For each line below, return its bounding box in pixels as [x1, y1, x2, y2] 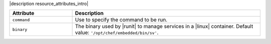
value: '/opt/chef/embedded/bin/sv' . [75, 29, 159, 36]
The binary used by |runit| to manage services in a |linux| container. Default [75, 23, 253, 30]
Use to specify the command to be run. [75, 16, 168, 23]
